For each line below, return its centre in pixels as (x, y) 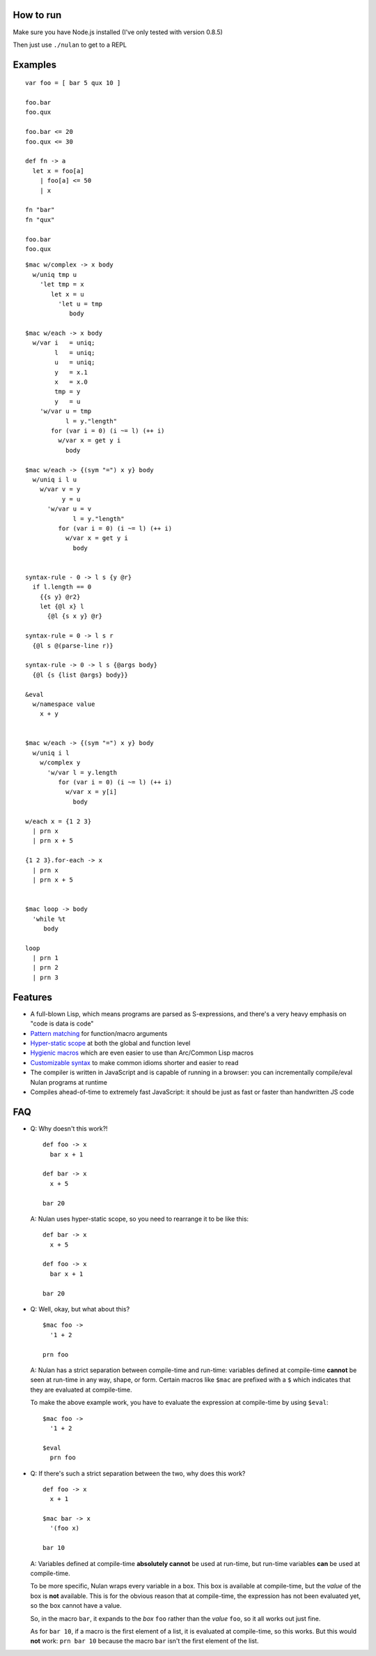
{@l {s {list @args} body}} (80, 675)
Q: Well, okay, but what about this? (80, 1309)
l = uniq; (75, 353)
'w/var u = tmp (65, 411)
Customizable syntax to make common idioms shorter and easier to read (134, 1062)
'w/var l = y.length (82, 772)
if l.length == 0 (62, 587)
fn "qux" (40, 219)
